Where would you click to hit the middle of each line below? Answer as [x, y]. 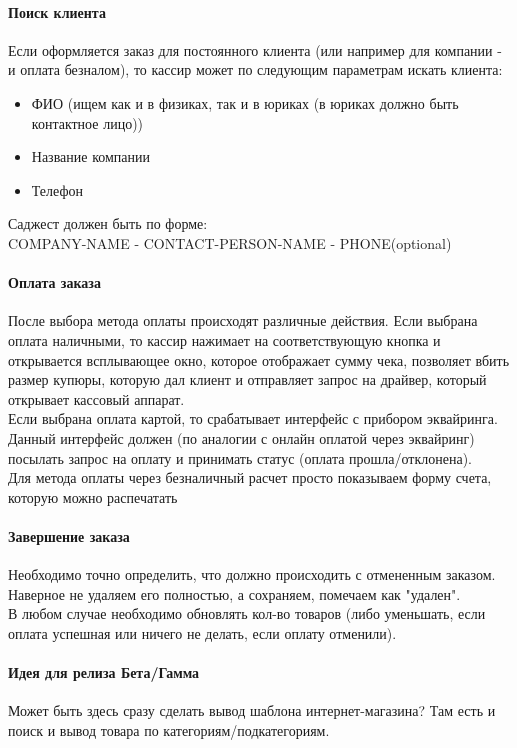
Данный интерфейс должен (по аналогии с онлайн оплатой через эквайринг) [241, 437]
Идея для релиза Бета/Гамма [104, 672]
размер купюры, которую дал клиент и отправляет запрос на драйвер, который [247, 379]
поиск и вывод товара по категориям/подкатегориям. [169, 729]
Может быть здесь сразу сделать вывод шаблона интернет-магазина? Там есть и [252, 710]
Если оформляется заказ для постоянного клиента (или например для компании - [255, 49]
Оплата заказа [54, 282]
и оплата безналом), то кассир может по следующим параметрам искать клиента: [255, 69]
